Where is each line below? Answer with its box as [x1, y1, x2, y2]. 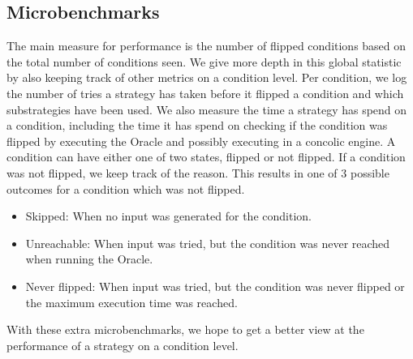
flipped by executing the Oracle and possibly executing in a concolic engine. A [6, 132, 396, 149]
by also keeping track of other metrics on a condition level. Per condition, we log [6, 69, 407, 86]
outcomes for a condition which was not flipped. [6, 180, 245, 197]
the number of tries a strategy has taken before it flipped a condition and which [6, 84, 404, 101]
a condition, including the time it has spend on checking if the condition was [6, 117, 388, 134]
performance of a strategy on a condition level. [6, 336, 239, 353]
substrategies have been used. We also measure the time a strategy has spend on [6, 100, 407, 118]
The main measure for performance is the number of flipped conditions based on [6, 37, 407, 54]
